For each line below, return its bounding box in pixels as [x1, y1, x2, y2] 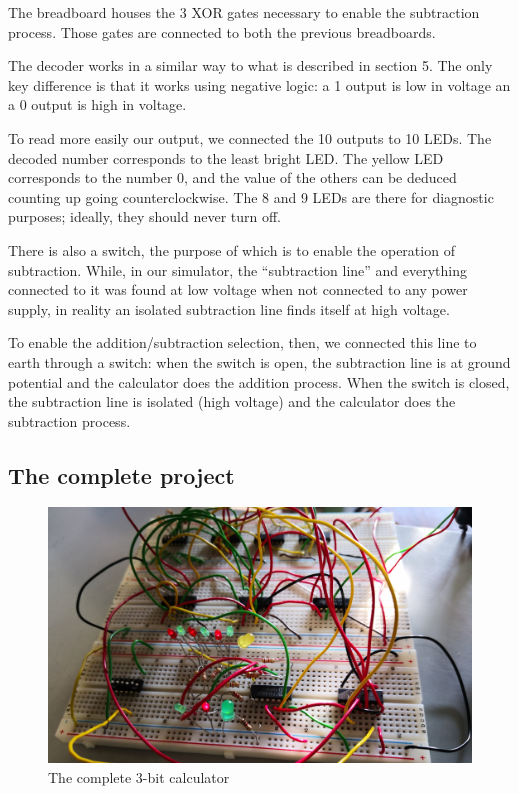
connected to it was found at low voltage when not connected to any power [8, 279, 468, 300]
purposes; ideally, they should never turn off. [8, 206, 281, 227]
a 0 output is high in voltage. [8, 94, 187, 115]
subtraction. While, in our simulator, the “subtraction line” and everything [8, 259, 467, 280]
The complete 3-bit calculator [48, 766, 230, 787]
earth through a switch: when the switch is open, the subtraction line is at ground [8, 351, 511, 372]
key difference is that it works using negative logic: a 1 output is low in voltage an [8, 74, 511, 95]
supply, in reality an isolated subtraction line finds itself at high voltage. [8, 298, 450, 319]
